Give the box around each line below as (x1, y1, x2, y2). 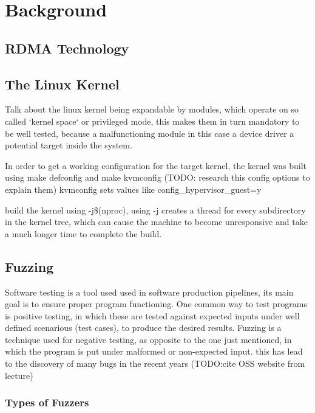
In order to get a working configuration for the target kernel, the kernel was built (5, 159, 307, 172)
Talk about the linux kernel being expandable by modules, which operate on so (5, 103, 299, 116)
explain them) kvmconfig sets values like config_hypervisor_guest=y (5, 182, 262, 195)
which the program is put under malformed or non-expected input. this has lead (5, 345, 303, 358)
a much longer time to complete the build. (5, 227, 162, 240)
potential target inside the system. (5, 139, 132, 151)
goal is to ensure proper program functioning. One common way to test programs (5, 297, 307, 310)
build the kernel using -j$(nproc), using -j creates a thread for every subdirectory (5, 203, 306, 216)
